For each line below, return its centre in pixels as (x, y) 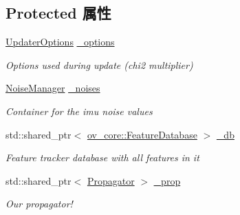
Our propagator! (39, 204)
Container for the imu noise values (79, 111)
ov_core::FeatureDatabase (142, 134)
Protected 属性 (58, 13)
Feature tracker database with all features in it (102, 157)
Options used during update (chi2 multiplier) (99, 64)
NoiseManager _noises (53, 88)
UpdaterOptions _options (60, 42)
